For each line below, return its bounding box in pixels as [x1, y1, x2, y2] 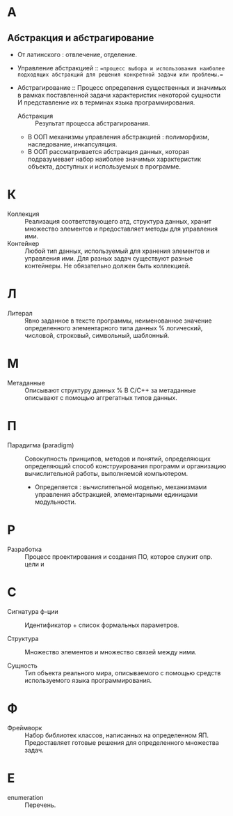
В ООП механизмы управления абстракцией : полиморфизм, [27, 133, 210, 141]
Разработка [7, 545, 42, 553]
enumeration [7, 793, 44, 801]
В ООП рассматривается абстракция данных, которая [27, 148, 190, 155]
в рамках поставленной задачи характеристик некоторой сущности [17, 91, 221, 99]
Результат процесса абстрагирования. [34, 119, 150, 128]
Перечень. [24, 801, 56, 809]
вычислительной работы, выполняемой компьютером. [24, 469, 188, 477]
